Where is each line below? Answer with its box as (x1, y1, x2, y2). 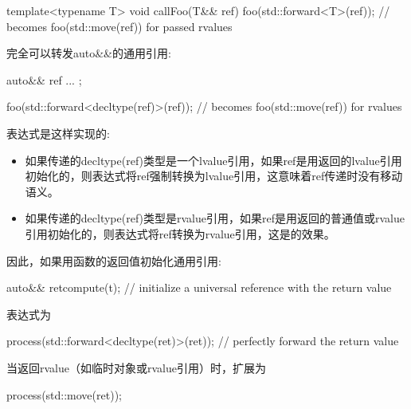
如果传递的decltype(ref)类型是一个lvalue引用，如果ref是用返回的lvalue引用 (25, 151, 402, 168)
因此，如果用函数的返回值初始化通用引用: (6, 252, 221, 269)
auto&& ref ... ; (6, 71, 82, 88)
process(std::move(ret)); (6, 386, 122, 403)
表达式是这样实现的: (6, 124, 110, 141)
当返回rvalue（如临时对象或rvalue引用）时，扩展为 (6, 359, 266, 376)
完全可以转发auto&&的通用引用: (6, 45, 171, 61)
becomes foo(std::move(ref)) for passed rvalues (6, 18, 233, 34)
